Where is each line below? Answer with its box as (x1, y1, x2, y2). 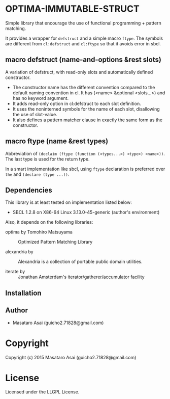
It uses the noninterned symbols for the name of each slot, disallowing (12, 105, 160, 112)
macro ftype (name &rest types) (5, 137, 109, 146)
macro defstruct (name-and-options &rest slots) (5, 56, 161, 64)
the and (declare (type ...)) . (5, 171, 70, 177)
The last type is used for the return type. (5, 156, 90, 162)
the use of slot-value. (12, 111, 57, 117)
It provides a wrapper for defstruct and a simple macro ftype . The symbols (5, 35, 163, 41)
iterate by (5, 269, 25, 275)
